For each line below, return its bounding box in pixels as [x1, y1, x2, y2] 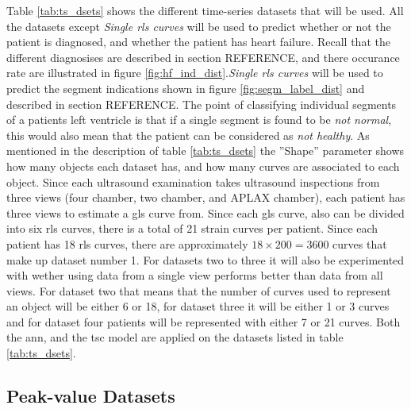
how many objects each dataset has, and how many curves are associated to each [6, 157, 400, 174]
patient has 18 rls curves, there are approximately [6, 235, 248, 252]
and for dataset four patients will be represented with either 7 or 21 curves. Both [6, 313, 401, 330]
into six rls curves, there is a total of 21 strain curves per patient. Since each [6, 220, 378, 237]
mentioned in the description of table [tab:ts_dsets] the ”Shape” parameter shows [6, 142, 405, 159]
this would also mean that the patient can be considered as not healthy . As [6, 126, 370, 143]
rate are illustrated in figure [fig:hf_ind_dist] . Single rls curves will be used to [6, 64, 383, 81]
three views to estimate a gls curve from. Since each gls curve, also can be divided [6, 204, 405, 221]
